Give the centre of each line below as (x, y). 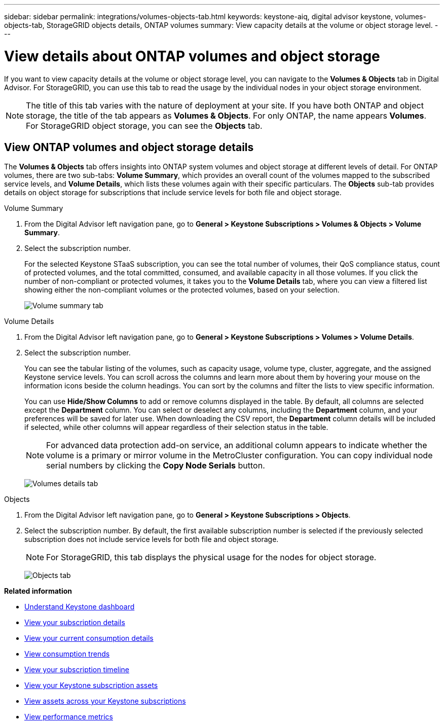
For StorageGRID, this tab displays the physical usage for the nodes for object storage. (211, 557)
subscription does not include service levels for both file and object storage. (152, 539)
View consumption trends (67, 654)
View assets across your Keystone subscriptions (105, 701)
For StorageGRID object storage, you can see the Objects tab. (144, 125)
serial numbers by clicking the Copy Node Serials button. (156, 466)
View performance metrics (69, 717)
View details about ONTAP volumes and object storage (192, 56)
